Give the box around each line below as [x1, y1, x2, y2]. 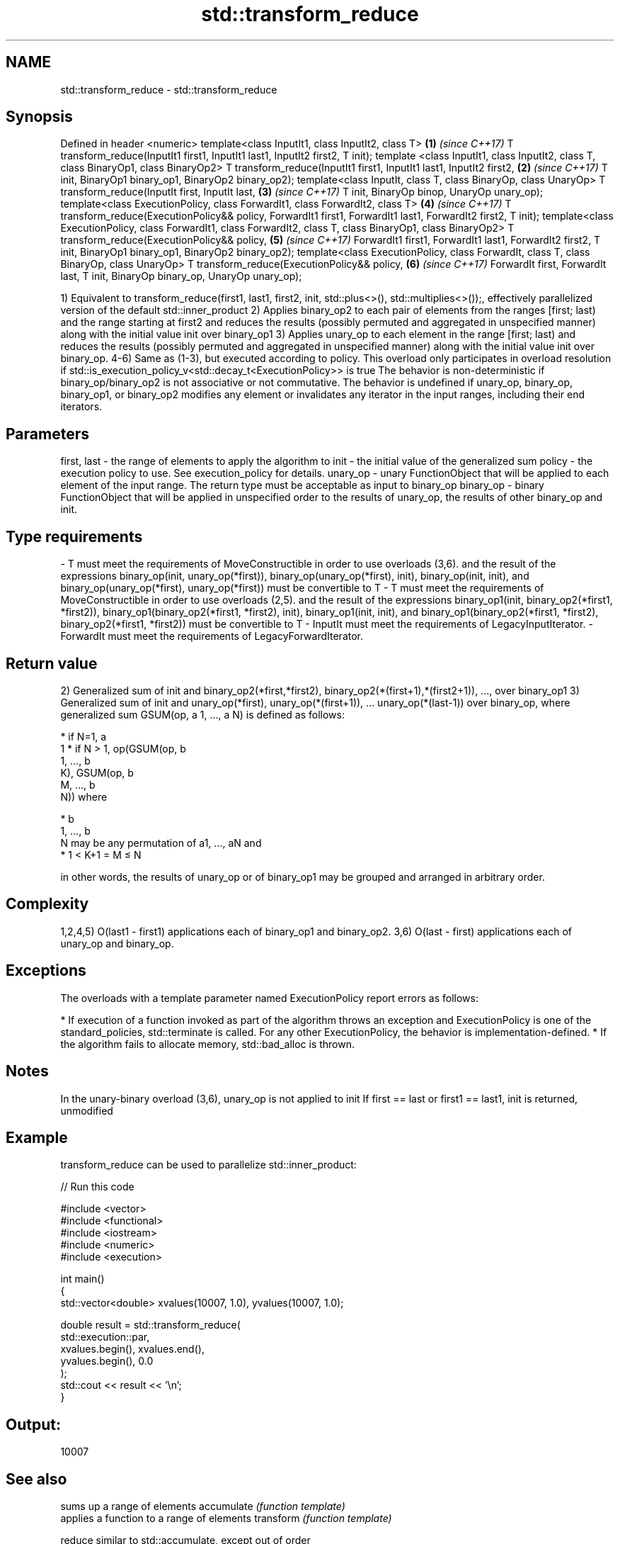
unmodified [60, 1104, 113, 1117]
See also [6, 1470, 67, 1488]
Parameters [6, 424, 89, 443]
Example [6, 1128, 68, 1146]
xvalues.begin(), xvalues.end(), [60, 1343, 205, 1356]
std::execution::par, [60, 1331, 150, 1343]
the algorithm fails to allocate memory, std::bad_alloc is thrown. [60, 1037, 355, 1050]
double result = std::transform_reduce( [60, 1319, 241, 1331]
